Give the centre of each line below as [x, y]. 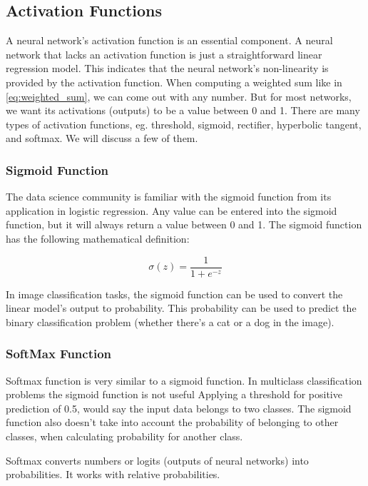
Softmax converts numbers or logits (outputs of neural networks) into [157, 460]
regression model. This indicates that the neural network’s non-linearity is [167, 68]
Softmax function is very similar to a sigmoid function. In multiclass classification [184, 380]
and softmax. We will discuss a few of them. [102, 138]
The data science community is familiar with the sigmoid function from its [169, 197]
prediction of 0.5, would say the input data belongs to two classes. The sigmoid [179, 408]
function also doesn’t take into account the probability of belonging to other [172, 422]
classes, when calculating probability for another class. [124, 436]
